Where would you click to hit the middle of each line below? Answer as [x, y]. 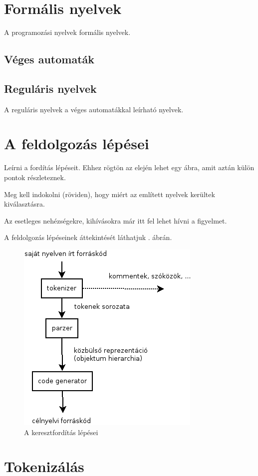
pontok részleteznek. [35, 177]
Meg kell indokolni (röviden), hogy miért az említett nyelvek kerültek [110, 194]
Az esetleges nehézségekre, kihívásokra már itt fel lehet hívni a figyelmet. [116, 220]
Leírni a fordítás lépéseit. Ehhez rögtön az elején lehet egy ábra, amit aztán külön [129, 167]
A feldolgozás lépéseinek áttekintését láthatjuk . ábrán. [88, 237]
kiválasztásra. [24, 204]
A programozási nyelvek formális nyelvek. [67, 32]
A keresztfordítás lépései [61, 432]
